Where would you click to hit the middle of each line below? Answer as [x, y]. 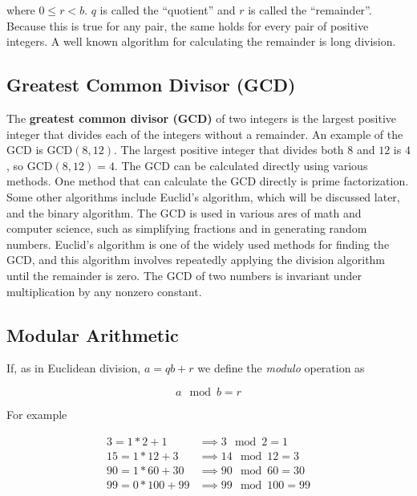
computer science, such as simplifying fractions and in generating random [187, 228]
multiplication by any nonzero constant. [104, 291]
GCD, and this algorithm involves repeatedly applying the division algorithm [196, 260]
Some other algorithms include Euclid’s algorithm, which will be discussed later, [203, 196]
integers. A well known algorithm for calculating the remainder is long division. [201, 41]
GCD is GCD [40, 150]
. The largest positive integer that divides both [229, 150]
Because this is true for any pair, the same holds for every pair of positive [188, 25]
